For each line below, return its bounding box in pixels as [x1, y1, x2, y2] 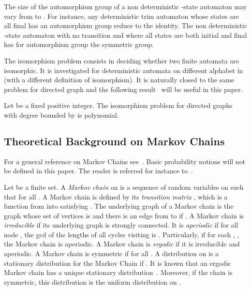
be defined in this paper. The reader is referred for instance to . [4, 166, 193, 176]
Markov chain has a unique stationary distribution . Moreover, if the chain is [4, 267, 233, 277]
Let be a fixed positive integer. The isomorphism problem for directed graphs [4, 100, 233, 110]
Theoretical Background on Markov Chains [4, 133, 225, 148]
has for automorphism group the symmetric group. [4, 39, 154, 49]
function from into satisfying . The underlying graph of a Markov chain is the [4, 201, 234, 211]
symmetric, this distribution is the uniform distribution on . [4, 276, 181, 287]
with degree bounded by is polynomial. [4, 109, 119, 120]
